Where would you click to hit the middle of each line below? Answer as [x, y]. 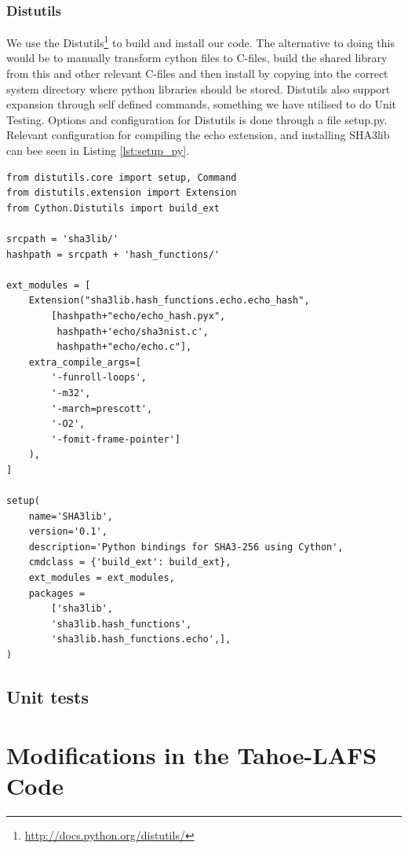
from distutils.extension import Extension [122, 193]
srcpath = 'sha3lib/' [63, 239]
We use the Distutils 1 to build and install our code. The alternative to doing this [201, 41]
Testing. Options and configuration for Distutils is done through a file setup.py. [197, 119]
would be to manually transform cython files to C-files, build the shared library [197, 58]
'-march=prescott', [102, 408]
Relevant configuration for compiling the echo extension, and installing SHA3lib [198, 135]
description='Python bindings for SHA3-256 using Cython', [186, 547]
